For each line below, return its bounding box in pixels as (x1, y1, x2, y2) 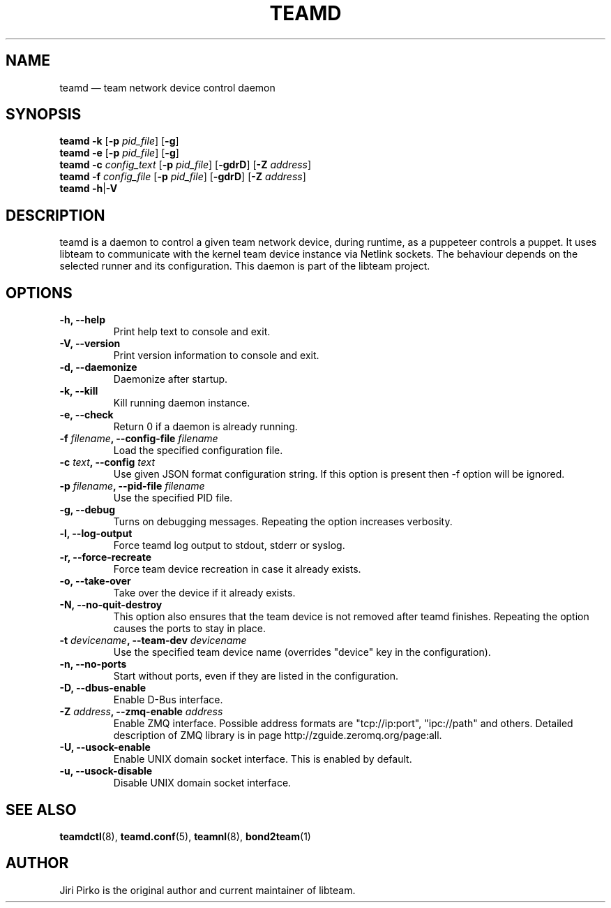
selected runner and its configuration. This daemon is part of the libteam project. (59, 260, 430, 272)
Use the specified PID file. (113, 492, 233, 504)
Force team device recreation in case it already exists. (113, 563, 361, 576)
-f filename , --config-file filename (59, 432, 218, 445)
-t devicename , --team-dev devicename (59, 634, 247, 647)
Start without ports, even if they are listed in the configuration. (113, 670, 399, 682)
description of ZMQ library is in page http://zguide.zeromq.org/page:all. (113, 729, 442, 742)
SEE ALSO (6, 800, 77, 819)
